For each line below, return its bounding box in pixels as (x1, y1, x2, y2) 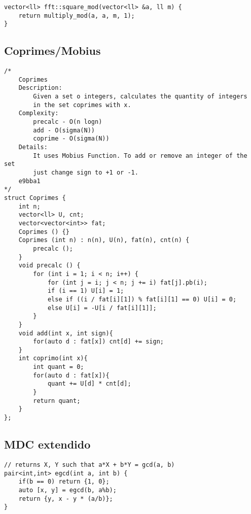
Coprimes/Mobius (4, 43, 101, 58)
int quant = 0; (33, 363, 84, 371)
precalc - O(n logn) (33, 118, 102, 126)
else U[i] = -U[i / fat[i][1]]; (47, 304, 157, 312)
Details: (18, 144, 48, 151)
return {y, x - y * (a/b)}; (18, 495, 113, 502)
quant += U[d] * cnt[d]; (47, 380, 131, 388)
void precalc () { (18, 262, 81, 269)
